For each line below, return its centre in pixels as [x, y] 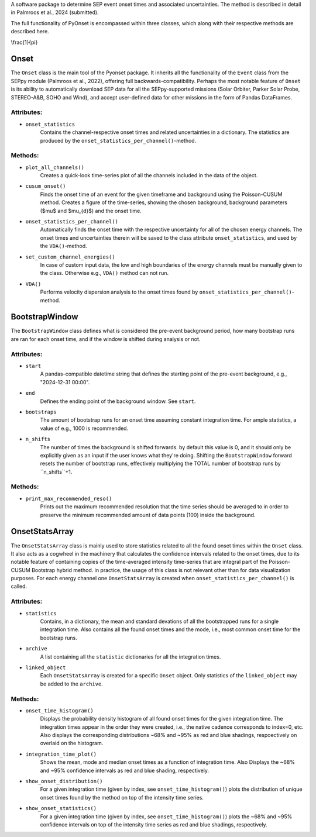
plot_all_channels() [55, 167]
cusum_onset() [46, 186]
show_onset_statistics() [61, 808]
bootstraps [41, 412]
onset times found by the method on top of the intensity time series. [122, 797]
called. [19, 586]
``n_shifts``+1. [56, 471]
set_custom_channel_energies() [70, 257]
